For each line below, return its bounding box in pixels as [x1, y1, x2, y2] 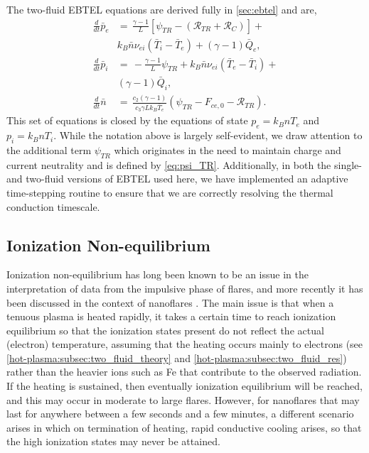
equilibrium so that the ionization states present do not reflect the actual [6, 322, 324, 337]
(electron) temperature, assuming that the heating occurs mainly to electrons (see [6, 337, 363, 351]
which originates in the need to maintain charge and [114, 142, 341, 157]
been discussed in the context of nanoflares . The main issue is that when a [6, 295, 334, 310]
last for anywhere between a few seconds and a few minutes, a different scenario [6, 406, 354, 421]
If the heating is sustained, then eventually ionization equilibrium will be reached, [6, 378, 363, 393]
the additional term [6, 142, 92, 157]
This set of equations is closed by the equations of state [6, 113, 248, 128]
